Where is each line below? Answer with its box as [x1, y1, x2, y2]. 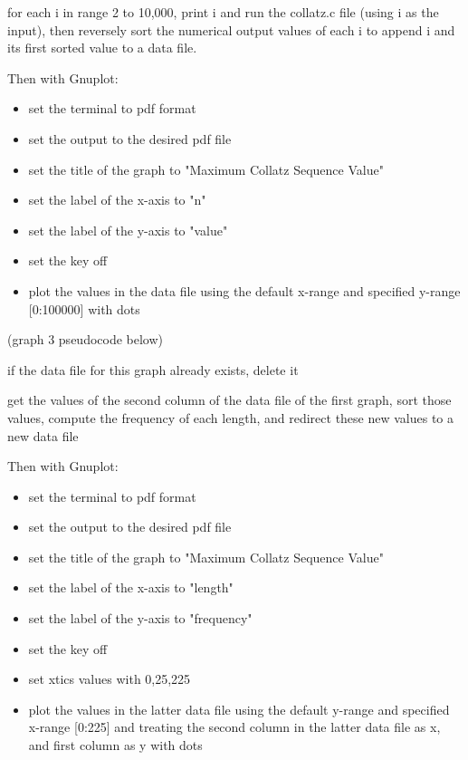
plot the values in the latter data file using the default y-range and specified [28, 699, 450, 718]
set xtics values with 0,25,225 [28, 669, 191, 688]
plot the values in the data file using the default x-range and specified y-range [28, 281, 461, 300]
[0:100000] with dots [28, 299, 140, 318]
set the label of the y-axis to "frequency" [28, 609, 253, 628]
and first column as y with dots [28, 736, 203, 755]
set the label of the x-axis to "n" [28, 190, 206, 209]
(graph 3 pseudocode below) [7, 330, 164, 349]
